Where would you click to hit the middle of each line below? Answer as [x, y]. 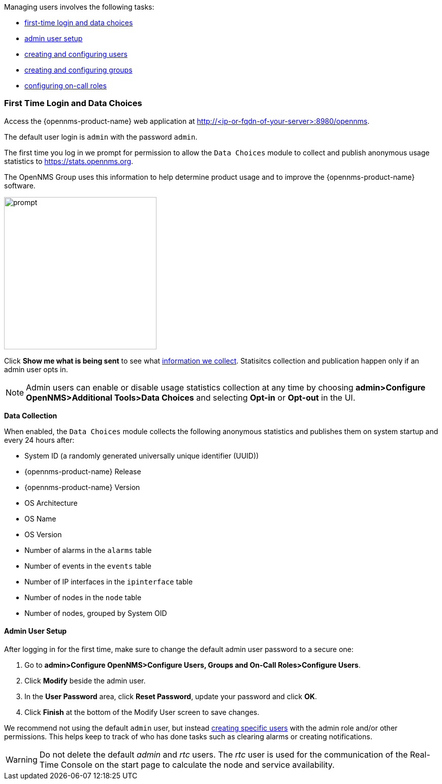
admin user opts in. [36, 369]
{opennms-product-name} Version [82, 487]
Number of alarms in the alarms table [88, 550]
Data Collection [31, 415]
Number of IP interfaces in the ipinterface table [109, 581]
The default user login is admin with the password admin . [101, 137]
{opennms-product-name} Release [83, 471]
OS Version [43, 534]
